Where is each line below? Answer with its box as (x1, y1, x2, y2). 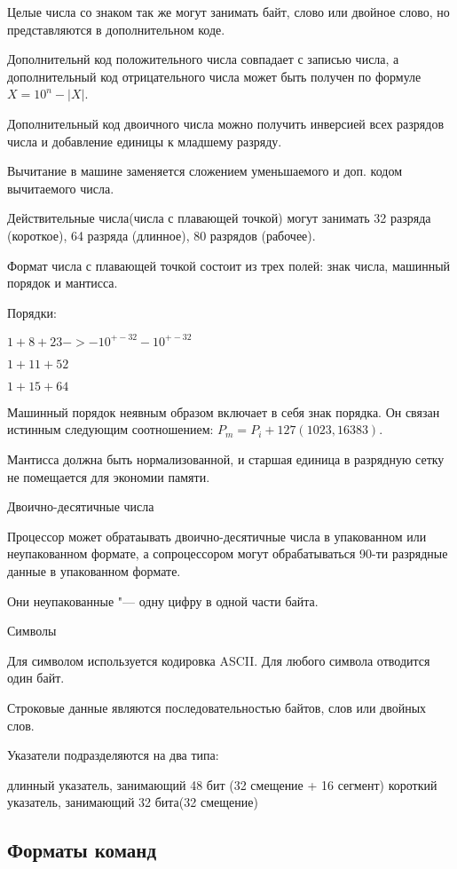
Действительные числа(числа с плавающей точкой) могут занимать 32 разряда (7, 209, 431, 227)
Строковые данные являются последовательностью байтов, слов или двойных (7, 698, 427, 716)
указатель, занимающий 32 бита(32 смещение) (7, 793, 258, 811)
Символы (7, 621, 57, 640)
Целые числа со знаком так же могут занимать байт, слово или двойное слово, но (7, 3, 450, 20)
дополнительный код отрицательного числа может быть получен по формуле (7, 67, 422, 85)
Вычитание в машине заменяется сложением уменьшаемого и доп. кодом (7, 162, 402, 180)
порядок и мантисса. (7, 273, 118, 292)
